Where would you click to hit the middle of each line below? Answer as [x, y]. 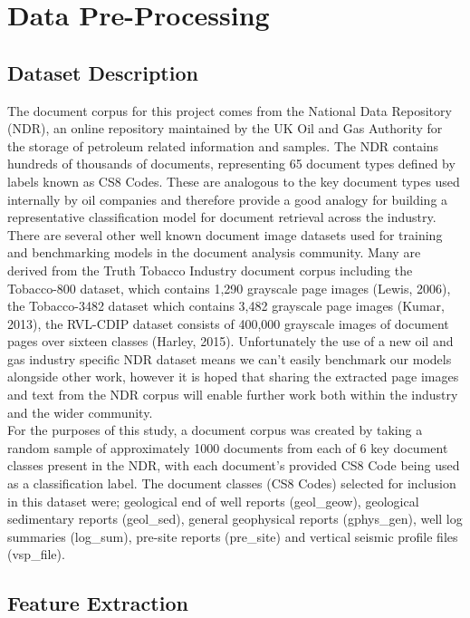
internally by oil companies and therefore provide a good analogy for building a [228, 199]
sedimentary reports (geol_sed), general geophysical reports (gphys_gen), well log [235, 519]
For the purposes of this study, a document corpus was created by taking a [215, 430]
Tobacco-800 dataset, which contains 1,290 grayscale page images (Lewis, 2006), [229, 288]
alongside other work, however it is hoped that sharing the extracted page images [233, 377]
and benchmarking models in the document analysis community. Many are [214, 252]
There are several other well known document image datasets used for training [225, 234]
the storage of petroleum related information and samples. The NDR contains [223, 145]
